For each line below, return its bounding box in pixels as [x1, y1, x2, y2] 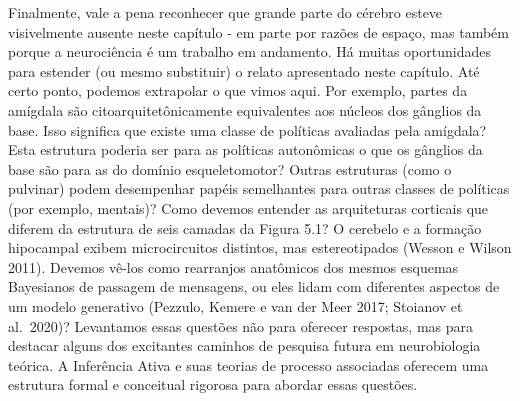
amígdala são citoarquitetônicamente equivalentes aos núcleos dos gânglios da [8, 99, 482, 120]
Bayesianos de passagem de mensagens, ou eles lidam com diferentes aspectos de [8, 276, 500, 297]
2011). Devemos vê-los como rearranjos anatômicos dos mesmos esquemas [8, 256, 459, 277]
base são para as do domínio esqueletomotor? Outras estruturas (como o [8, 158, 452, 179]
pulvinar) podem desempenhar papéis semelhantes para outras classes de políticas [8, 178, 510, 199]
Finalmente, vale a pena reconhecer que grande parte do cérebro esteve [8, 2, 443, 22]
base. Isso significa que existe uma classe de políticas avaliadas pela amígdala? [8, 119, 487, 140]
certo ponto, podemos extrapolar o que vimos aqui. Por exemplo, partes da [8, 80, 468, 101]
